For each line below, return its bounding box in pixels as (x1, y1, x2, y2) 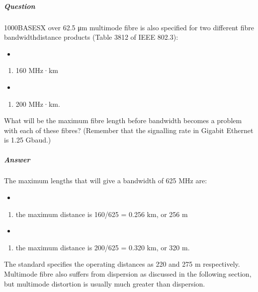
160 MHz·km (15, 65, 58, 75)
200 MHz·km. (15, 98, 60, 109)
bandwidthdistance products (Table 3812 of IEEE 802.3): (4, 32, 178, 42)
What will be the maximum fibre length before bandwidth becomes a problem (4, 115, 242, 126)
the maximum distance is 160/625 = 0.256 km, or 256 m (15, 209, 188, 219)
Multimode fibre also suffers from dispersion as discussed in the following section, (4, 269, 252, 279)
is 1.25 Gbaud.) (4, 135, 51, 145)
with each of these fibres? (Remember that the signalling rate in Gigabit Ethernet (4, 125, 254, 135)
